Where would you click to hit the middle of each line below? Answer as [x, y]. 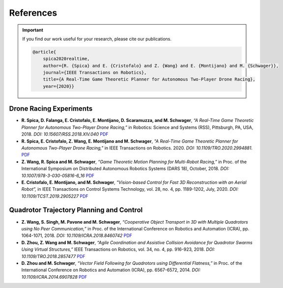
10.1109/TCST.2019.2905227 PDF [55, 196]
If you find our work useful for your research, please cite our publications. [97, 39]
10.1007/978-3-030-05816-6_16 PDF [58, 175]
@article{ [44, 52]
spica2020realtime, [67, 59]
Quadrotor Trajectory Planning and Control [76, 210]
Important [33, 30]
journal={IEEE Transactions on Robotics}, [95, 73]
